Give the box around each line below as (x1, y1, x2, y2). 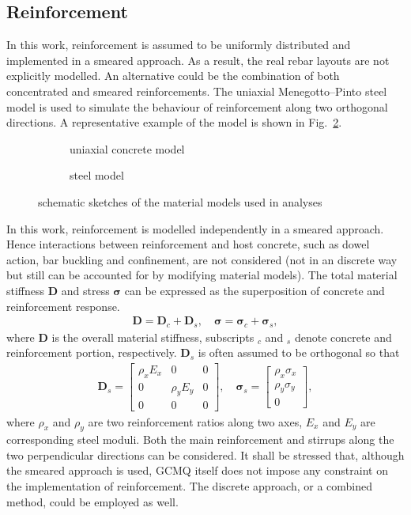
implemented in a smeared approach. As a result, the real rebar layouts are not (6, 51, 390, 68)
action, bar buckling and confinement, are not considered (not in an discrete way (6, 251, 398, 267)
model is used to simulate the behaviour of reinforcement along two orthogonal (6, 98, 388, 115)
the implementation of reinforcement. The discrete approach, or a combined (6, 478, 373, 494)
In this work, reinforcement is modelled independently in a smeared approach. (6, 220, 384, 237)
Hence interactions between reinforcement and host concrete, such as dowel (6, 236, 370, 252)
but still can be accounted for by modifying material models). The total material (6, 267, 398, 283)
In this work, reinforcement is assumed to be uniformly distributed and (6, 36, 351, 53)
